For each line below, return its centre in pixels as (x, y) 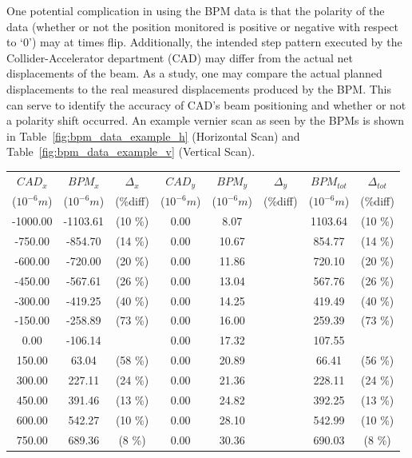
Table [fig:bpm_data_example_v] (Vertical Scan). (131, 151)
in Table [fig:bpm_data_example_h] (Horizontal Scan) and (153, 135)
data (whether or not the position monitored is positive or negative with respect (202, 26)
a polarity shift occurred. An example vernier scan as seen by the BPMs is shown (206, 120)
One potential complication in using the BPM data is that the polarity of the (196, 10)
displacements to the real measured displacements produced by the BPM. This (199, 88)
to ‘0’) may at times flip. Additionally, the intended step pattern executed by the (204, 42)
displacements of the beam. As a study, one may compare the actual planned (194, 73)
